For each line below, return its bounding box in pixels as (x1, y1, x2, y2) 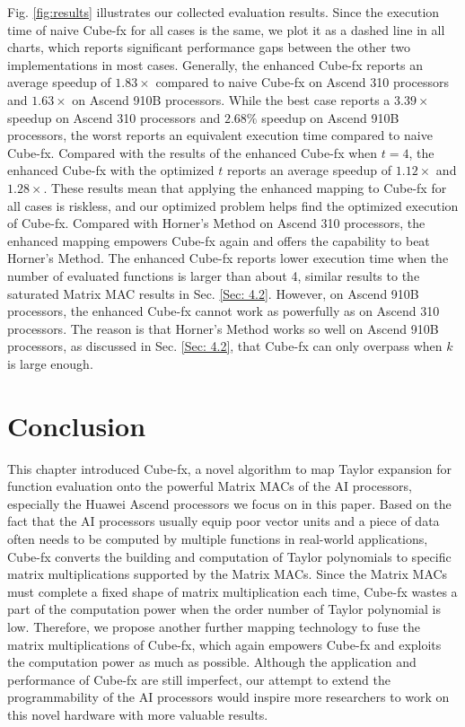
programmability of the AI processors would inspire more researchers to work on (7, 688, 450, 706)
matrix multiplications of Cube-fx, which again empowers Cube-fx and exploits (7, 635, 442, 653)
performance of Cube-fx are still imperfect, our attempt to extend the (7, 670, 390, 688)
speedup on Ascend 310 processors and (7, 108, 221, 127)
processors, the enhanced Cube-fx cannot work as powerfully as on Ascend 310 (7, 302, 440, 320)
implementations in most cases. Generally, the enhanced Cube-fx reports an (7, 55, 423, 74)
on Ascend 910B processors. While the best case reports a (72, 90, 390, 109)
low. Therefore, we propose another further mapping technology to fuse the (7, 617, 421, 635)
